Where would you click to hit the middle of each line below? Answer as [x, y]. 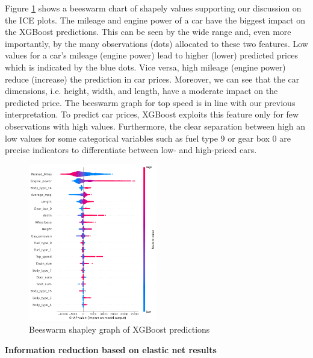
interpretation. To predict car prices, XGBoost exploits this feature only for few [152, 114]
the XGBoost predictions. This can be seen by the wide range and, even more [148, 32]
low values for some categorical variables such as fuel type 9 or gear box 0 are [148, 138]
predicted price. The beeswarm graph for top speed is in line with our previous [150, 102]
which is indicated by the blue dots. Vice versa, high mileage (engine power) [145, 67]
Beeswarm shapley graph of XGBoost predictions [119, 329]
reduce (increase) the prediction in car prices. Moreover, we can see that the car [152, 79]
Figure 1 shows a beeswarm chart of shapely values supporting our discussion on [153, 8]
